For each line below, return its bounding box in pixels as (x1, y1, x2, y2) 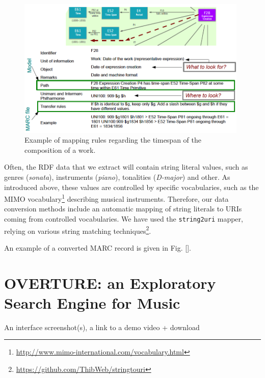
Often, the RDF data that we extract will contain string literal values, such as (4, 161, 248, 172)
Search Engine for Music (4, 292, 180, 313)
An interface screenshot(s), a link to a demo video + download (4, 321, 200, 332)
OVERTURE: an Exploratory (4, 272, 216, 293)
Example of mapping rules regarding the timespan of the (24, 134, 201, 145)
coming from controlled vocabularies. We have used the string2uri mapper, (4, 213, 243, 224)
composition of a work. (24, 144, 96, 155)
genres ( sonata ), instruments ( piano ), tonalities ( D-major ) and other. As (4, 171, 230, 182)
